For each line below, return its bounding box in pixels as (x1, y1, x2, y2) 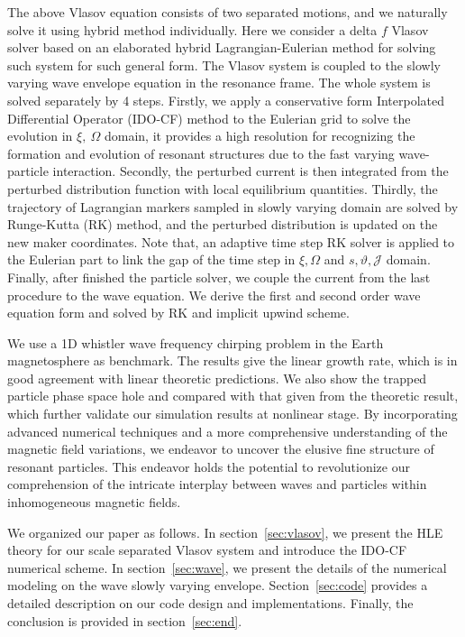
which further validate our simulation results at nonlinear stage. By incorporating (7, 404, 458, 423)
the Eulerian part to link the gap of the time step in (7, 250, 296, 269)
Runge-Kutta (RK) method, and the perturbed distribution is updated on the (7, 215, 438, 234)
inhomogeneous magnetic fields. (7, 493, 181, 512)
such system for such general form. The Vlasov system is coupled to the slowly (7, 55, 442, 74)
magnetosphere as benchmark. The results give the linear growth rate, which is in (7, 351, 458, 370)
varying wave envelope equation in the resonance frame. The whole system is (7, 73, 431, 92)
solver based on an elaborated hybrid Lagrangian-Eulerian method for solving (7, 38, 436, 57)
